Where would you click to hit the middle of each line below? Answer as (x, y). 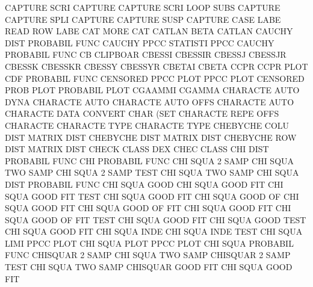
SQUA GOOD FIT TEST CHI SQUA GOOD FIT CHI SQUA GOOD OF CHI (152, 196)
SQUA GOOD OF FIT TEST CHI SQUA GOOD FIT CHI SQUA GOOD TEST (156, 219)
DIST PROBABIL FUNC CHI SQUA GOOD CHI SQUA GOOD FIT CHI (144, 184)
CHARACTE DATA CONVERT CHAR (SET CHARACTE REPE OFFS (142, 113)
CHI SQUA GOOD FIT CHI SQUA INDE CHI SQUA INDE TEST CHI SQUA (154, 231)
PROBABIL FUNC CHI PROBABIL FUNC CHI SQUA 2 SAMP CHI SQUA (150, 160)
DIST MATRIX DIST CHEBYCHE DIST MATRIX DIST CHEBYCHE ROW (151, 137)
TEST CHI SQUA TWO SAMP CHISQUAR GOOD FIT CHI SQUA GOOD (149, 267)
